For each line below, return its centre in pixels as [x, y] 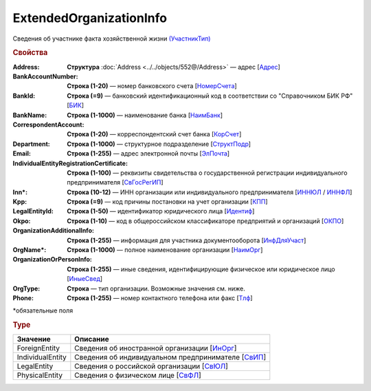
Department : [32, 144]
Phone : [23, 298]
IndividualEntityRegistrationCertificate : [70, 163]
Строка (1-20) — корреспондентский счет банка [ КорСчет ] [154, 134]
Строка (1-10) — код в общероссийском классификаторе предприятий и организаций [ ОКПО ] [205, 221]
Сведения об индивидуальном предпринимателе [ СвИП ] [170, 357]
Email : [22, 154]
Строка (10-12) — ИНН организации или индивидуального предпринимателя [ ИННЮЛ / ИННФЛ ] [210, 192]
